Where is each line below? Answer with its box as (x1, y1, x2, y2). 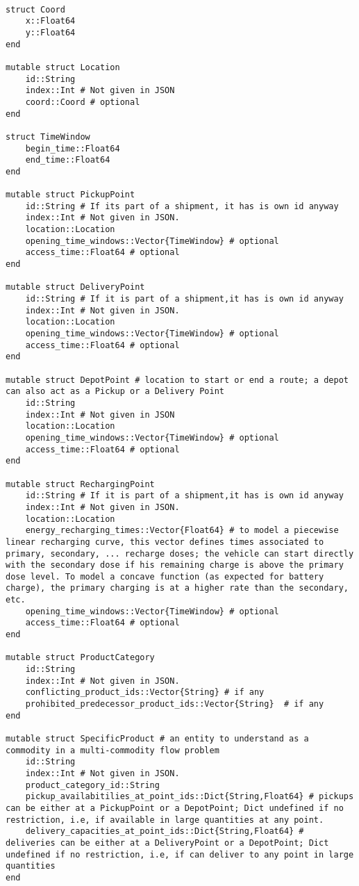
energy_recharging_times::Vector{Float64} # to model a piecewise (25, 525, 339, 536)
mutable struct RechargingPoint (6, 479, 155, 489)
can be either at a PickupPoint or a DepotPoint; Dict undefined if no (6, 803, 344, 813)
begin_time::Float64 (25, 143, 120, 154)
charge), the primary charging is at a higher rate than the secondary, (6, 583, 349, 593)
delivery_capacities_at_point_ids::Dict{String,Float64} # (25, 826, 304, 837)
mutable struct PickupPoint (6, 190, 135, 200)
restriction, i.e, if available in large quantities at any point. (6, 814, 324, 825)
